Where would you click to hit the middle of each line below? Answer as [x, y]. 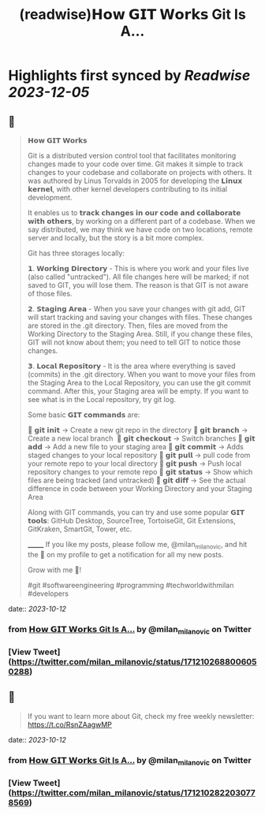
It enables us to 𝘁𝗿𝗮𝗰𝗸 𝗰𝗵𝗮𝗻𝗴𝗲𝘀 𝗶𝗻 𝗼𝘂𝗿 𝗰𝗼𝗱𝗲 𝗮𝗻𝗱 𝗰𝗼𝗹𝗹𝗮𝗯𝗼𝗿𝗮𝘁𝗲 [134, 213]
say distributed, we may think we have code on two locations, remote [140, 229]
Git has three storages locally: [76, 253]
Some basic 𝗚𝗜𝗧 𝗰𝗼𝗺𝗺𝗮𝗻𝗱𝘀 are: [84, 415]
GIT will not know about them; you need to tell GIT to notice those [134, 342]
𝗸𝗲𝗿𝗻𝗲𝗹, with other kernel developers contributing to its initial [127, 189]
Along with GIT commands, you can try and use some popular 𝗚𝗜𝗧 [136, 512]
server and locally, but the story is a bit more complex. [116, 238]
